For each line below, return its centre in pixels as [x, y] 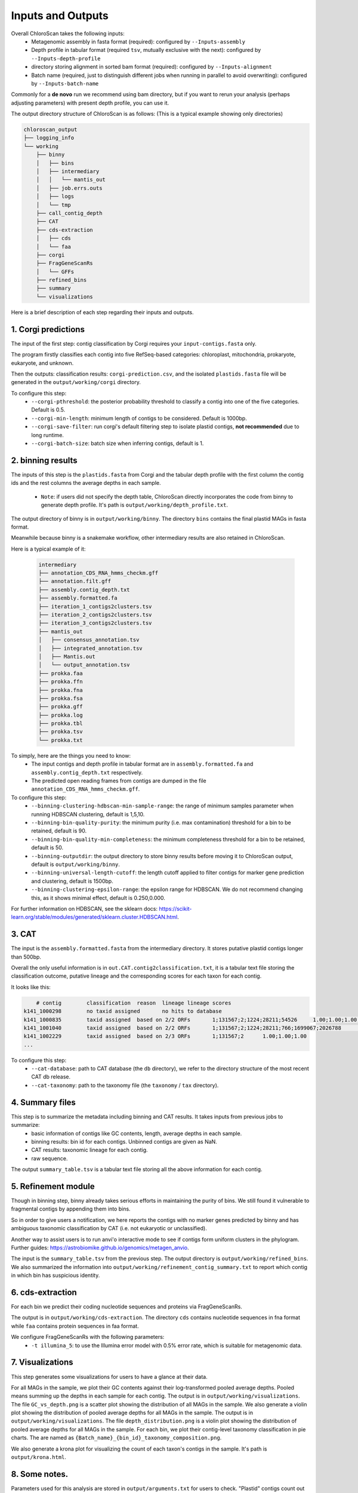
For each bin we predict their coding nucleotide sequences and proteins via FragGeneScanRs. [127, 1307]
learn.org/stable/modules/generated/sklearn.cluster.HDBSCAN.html [94, 917]
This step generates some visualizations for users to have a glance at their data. [109, 1377]
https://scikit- [175, 908]
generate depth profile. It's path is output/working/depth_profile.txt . [134, 505]
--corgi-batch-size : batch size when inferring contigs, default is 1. [118, 443]
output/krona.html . [39, 1457]
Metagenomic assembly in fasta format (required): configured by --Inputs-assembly [138, 41]
